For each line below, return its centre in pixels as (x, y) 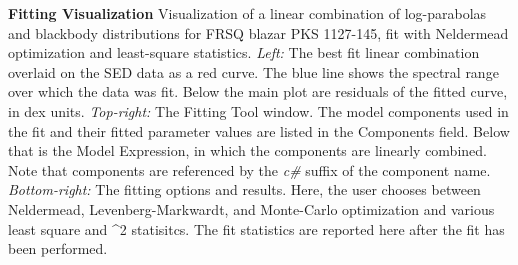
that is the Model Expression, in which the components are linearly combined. (247, 150)
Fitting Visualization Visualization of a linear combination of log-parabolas (247, 13)
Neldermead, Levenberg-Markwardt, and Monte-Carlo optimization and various (251, 208)
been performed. (58, 248)
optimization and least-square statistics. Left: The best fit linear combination (244, 52)
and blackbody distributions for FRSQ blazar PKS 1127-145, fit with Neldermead (258, 32)
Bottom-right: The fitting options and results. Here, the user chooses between (244, 189)
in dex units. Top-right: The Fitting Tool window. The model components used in (258, 110)
